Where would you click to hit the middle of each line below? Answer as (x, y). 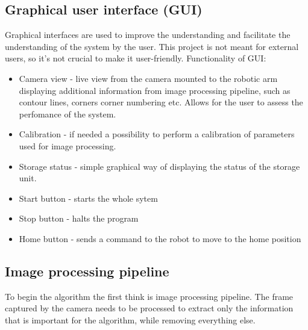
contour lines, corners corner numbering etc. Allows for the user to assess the (161, 102)
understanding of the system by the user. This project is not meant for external (152, 46)
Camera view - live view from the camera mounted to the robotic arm (148, 78)
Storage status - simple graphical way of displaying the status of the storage (159, 166)
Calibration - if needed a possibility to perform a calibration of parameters (157, 134)
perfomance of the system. (68, 114)
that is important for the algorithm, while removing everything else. (130, 319)
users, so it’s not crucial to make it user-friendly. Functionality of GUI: (136, 58)
